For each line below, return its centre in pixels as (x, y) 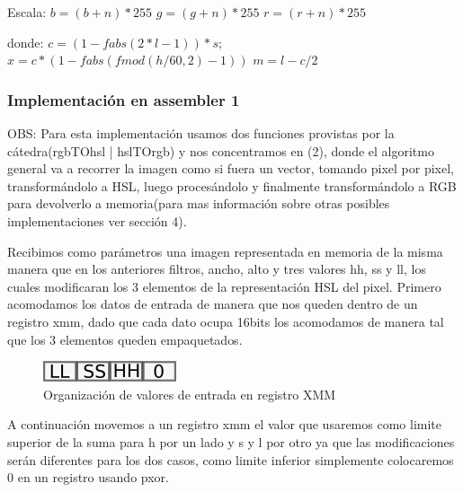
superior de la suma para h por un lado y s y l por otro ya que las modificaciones (231, 441)
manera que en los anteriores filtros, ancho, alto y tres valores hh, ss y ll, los (217, 269)
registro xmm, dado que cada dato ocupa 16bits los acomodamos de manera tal (226, 321)
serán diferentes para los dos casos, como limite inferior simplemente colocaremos (231, 459)
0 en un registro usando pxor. (88, 477)
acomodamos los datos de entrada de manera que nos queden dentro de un (213, 304)
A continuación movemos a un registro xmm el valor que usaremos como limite (224, 424)
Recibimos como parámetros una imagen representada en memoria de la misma (225, 251)
